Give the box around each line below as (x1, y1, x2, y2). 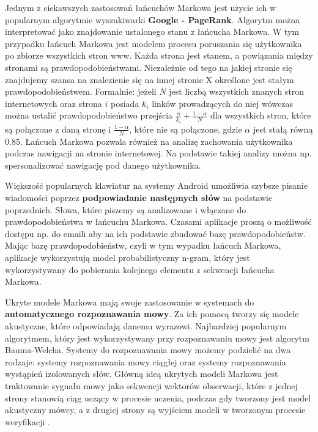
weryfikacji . (5, 415, 50, 428)
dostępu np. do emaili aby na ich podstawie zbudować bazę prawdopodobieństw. (5, 227, 306, 240)
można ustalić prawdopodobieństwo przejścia (5, 109, 173, 122)
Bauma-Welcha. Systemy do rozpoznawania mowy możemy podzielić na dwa (5, 343, 291, 356)
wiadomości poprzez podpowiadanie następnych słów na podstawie (5, 191, 273, 204)
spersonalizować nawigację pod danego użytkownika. (5, 158, 201, 171)
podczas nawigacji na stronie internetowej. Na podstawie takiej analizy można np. (5, 147, 312, 159)
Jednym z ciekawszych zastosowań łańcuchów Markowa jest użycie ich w (5, 1, 276, 13)
